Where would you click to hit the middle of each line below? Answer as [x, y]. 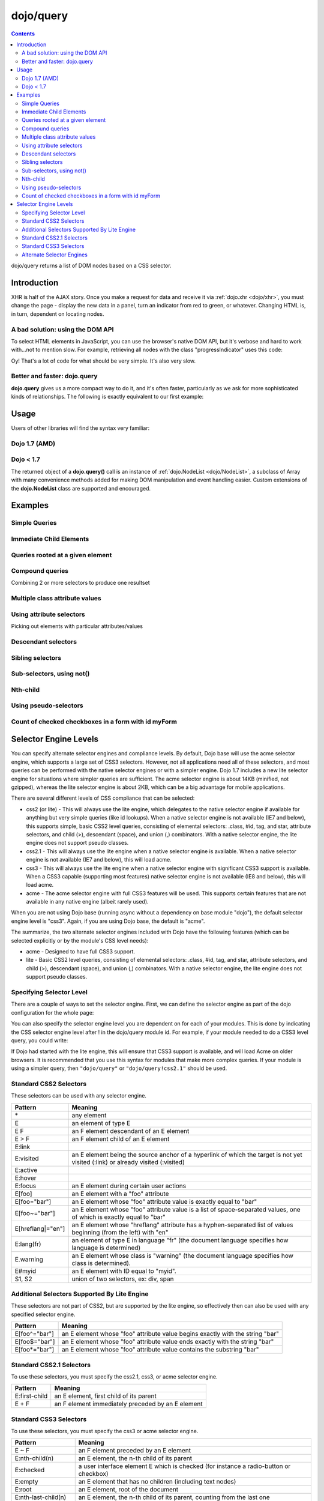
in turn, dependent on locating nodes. [58, 314]
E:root [23, 1490]
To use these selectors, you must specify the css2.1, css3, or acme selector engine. [114, 1376]
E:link [22, 1147]
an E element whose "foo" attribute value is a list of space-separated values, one [186, 1209]
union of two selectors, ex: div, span [123, 1279]
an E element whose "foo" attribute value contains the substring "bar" [160, 1350]
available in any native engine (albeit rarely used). [88, 902]
